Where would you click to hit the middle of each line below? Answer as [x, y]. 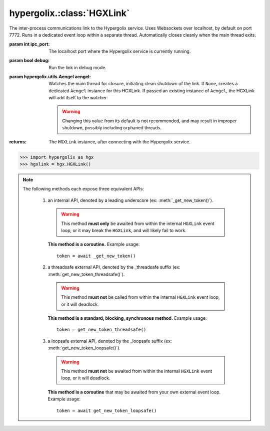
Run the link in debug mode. [78, 67]
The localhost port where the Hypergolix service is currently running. [120, 51]
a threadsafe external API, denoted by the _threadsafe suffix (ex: [114, 267]
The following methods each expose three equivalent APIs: [83, 189]
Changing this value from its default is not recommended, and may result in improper [149, 121]
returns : [18, 142]
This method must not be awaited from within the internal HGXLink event [137, 371]
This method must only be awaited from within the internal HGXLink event [138, 224]
